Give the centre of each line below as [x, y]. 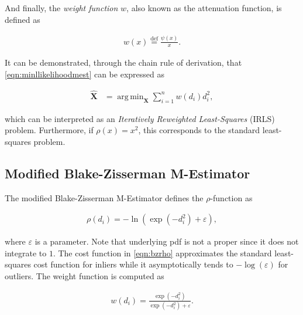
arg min [130, 96]
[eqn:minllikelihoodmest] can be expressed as [85, 74]
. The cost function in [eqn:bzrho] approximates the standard [162, 253]
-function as [231, 197]
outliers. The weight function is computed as [85, 275]
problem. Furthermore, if [49, 130]
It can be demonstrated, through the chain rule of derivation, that [123, 62]
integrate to [26, 253]
